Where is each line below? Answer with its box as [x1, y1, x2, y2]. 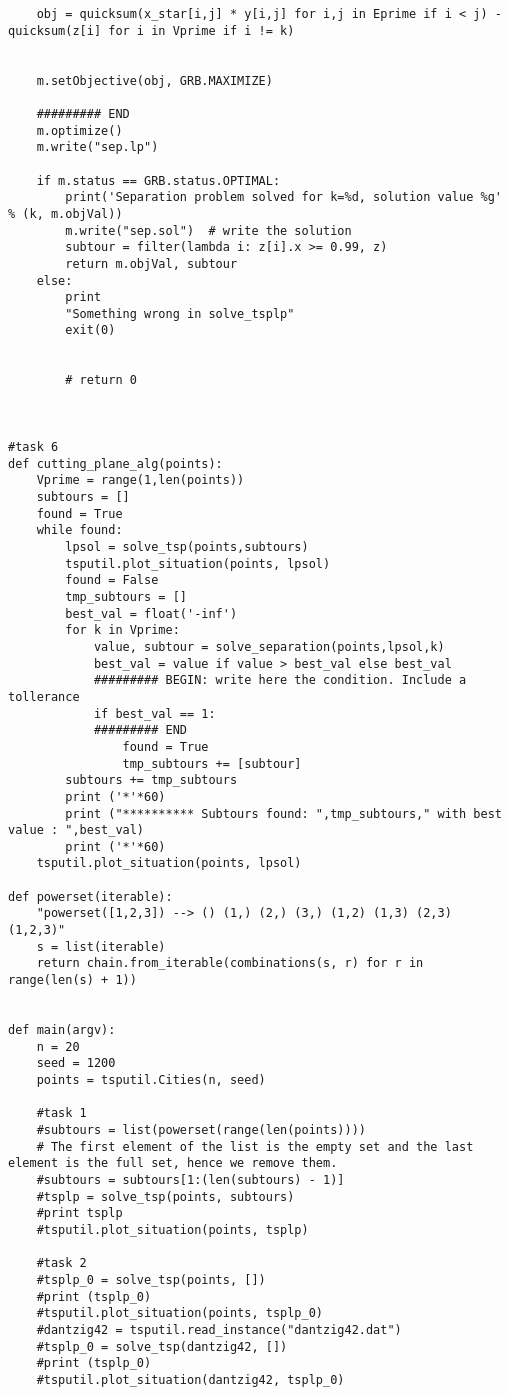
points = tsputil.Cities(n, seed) [36, 1073, 266, 1087]
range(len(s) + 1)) [8, 973, 137, 988]
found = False [65, 573, 159, 588]
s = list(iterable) [36, 939, 166, 954]
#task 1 [36, 1106, 87, 1121]
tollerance [8, 689, 80, 704]
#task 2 [36, 1256, 87, 1271]
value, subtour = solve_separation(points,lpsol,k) [93, 639, 445, 654]
